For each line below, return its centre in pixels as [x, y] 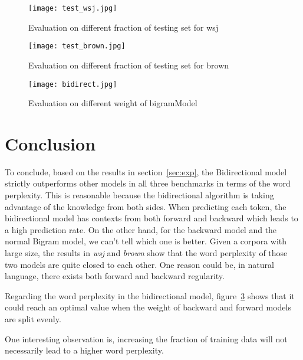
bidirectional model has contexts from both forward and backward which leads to [151, 218]
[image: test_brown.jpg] [77, 46]
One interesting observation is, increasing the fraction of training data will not [146, 338]
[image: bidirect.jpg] [73, 84]
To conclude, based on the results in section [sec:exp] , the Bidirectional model [146, 171]
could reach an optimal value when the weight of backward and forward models [148, 307]
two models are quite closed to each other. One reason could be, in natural [139, 264]
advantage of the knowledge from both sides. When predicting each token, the [146, 206]
